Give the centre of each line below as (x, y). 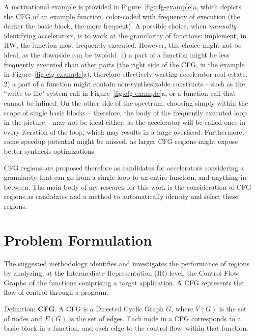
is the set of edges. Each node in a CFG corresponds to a (155, 318)
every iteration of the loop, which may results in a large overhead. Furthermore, (124, 131)
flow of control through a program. (56, 292)
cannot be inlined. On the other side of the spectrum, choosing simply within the (126, 102)
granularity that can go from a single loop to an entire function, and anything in (125, 177)
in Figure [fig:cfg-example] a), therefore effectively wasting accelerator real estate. (126, 74)
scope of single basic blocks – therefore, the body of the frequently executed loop (126, 112)
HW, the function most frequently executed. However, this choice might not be (123, 45)
